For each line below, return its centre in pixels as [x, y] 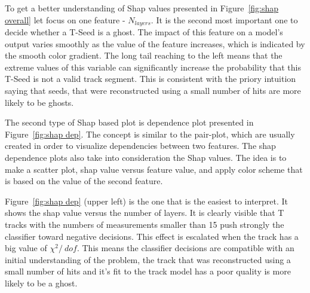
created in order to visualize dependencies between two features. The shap [140, 146]
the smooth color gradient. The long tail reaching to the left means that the [144, 55]
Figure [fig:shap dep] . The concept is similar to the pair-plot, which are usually [150, 134]
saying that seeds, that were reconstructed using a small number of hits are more [153, 91]
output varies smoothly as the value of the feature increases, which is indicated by [155, 43]
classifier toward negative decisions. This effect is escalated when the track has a [152, 236]
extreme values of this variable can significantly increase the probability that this [153, 67]
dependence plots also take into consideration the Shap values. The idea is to [146, 157]
